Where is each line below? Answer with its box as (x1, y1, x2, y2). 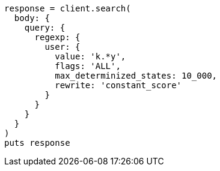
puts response (4, 138, 70, 148)
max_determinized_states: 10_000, (55, 71, 218, 80)
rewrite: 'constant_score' (55, 80, 182, 90)
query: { (24, 23, 66, 32)
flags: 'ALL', (55, 61, 121, 71)
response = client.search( (4, 4, 131, 13)
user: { (44, 42, 81, 52)
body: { (14, 13, 50, 23)
